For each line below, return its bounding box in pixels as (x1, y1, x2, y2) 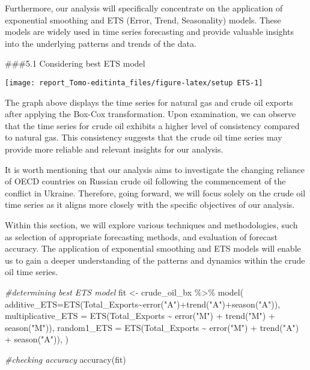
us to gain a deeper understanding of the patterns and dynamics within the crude (5, 253, 305, 266)
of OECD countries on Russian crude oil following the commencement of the (5, 175, 286, 187)
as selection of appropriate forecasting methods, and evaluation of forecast (5, 230, 278, 243)
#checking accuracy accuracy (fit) (5, 353, 126, 365)
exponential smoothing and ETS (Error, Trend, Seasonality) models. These (5, 13, 281, 26)
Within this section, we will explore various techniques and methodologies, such (5, 218, 298, 231)
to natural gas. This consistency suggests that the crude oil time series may (5, 131, 282, 144)
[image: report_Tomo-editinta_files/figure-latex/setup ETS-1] (5, 78, 263, 87)
